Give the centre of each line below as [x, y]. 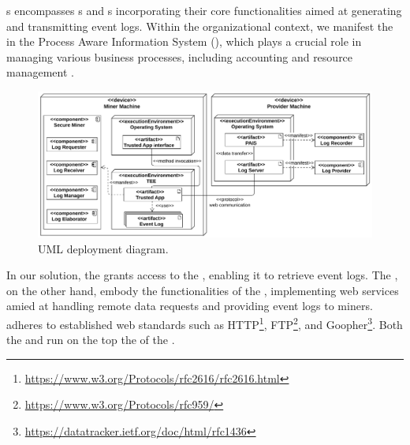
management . [40, 72]
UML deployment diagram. [103, 248]
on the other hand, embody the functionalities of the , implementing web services [203, 290]
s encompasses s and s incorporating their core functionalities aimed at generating [204, 10]
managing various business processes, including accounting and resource [180, 56]
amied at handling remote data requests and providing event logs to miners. [190, 306]
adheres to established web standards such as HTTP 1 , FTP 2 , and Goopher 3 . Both [205, 323]
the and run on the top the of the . [91, 340]
